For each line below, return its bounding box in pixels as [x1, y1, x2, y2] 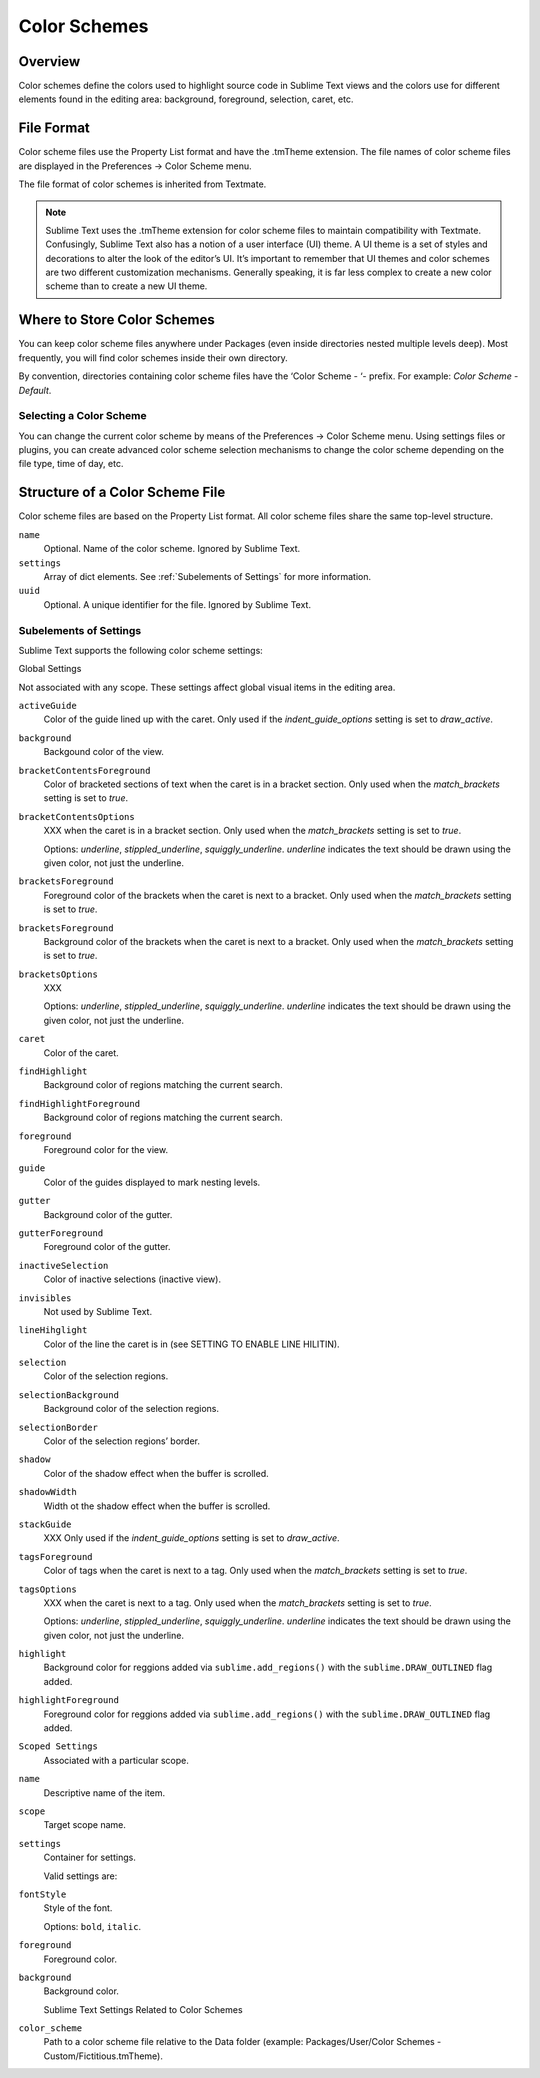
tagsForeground [18, 1551, 94, 1562]
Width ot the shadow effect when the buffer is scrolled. [43, 1500, 271, 1512]
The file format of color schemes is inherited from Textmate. [18, 178, 267, 190]
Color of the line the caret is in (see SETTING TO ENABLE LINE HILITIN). [43, 1338, 340, 1350]
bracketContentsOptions [18, 811, 135, 822]
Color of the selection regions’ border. [43, 1435, 200, 1447]
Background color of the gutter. [43, 1208, 173, 1220]
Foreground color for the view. [43, 1143, 169, 1155]
